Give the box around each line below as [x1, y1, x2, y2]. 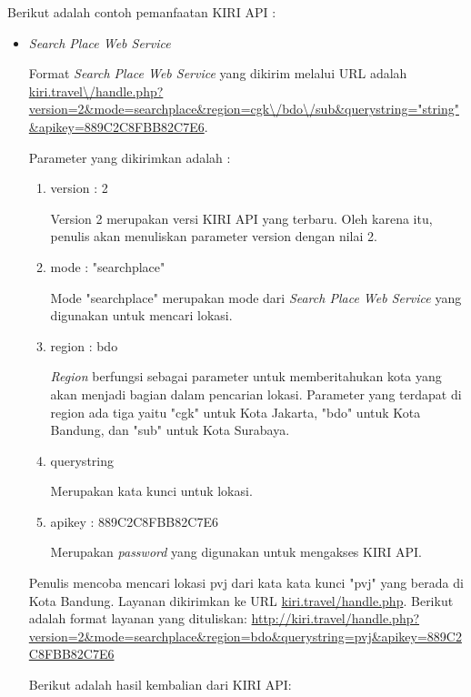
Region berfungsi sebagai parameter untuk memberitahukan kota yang [50, 367, 442, 386]
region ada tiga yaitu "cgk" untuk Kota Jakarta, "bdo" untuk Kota [50, 402, 421, 421]
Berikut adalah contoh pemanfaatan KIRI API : [7, 3, 276, 21]
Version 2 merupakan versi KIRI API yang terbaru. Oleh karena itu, [50, 208, 433, 227]
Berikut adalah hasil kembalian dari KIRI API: [28, 675, 292, 694]
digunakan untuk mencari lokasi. [50, 306, 233, 325]
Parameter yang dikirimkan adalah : [28, 147, 231, 167]
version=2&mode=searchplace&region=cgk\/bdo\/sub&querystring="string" [28, 99, 459, 118]
